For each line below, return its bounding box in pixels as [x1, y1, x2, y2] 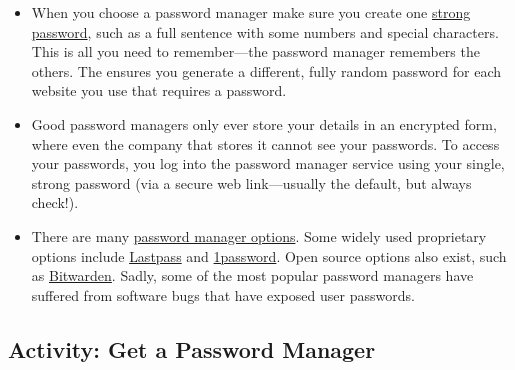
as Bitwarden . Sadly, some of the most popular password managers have [31, 265, 474, 286]
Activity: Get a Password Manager [8, 333, 376, 364]
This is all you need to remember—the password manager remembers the [31, 41, 480, 62]
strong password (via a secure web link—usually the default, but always [31, 172, 472, 193]
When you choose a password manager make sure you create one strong [31, 2, 471, 22]
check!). [31, 192, 79, 213]
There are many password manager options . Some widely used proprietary [31, 225, 487, 246]
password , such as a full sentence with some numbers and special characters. [31, 21, 499, 42]
